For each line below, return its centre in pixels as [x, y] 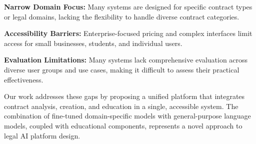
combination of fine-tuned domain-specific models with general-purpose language [127, 116]
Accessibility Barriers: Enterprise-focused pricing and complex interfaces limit [128, 33]
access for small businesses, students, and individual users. [93, 43]
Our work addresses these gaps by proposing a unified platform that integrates [124, 96]
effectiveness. [24, 79]
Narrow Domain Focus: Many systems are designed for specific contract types [128, 6]
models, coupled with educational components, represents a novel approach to [123, 125]
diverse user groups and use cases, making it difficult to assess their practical [122, 69]
